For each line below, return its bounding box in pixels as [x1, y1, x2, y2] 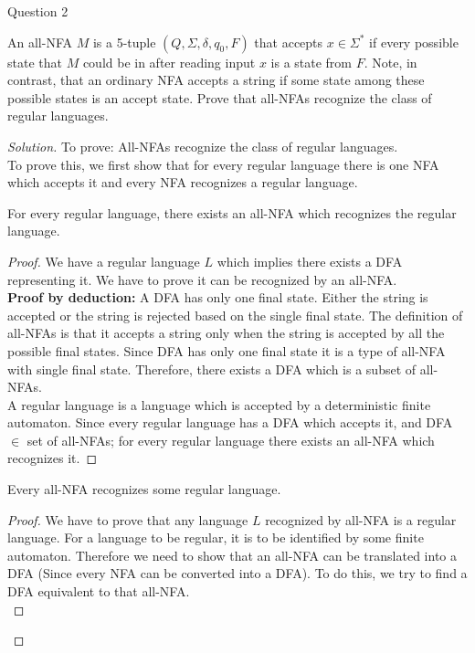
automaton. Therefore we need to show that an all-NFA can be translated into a [7, 545, 458, 564]
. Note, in [364, 52, 417, 71]
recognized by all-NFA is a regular [265, 510, 457, 529]
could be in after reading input [82, 52, 256, 71]
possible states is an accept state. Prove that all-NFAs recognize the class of [7, 88, 432, 107]
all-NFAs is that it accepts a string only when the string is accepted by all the [7, 323, 445, 342]
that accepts [254, 32, 323, 51]
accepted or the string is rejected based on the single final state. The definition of [7, 305, 463, 324]
